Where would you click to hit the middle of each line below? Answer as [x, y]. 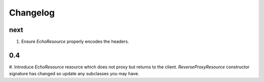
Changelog [32, 13]
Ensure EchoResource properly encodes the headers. [75, 42]
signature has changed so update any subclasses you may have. [74, 74]
